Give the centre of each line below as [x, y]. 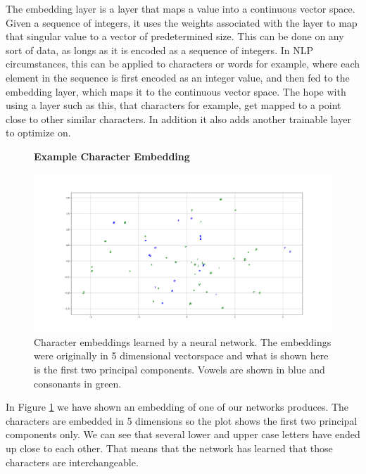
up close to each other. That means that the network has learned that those [169, 448]
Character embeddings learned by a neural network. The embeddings [183, 341]
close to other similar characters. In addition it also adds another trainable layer [179, 118]
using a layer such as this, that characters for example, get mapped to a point [173, 105]
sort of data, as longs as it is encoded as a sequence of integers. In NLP [159, 50]
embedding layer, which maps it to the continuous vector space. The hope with [176, 91]
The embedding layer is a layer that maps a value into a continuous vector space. [181, 8]
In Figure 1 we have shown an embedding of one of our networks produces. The [177, 407]
